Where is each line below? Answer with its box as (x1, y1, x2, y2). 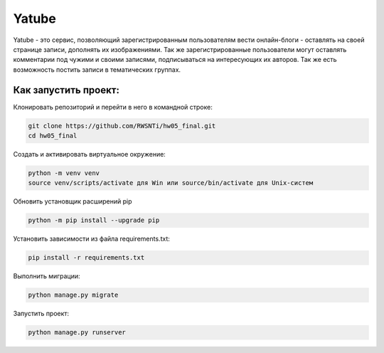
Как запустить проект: (13, 84, 120, 96)
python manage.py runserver (28, 328, 126, 337)
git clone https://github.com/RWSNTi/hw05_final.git (28, 122, 216, 130)
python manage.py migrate (28, 291, 119, 299)
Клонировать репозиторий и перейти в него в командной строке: (13, 102, 213, 111)
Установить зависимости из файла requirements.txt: (13, 235, 170, 243)
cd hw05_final (28, 132, 78, 139)
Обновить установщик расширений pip (13, 197, 132, 206)
